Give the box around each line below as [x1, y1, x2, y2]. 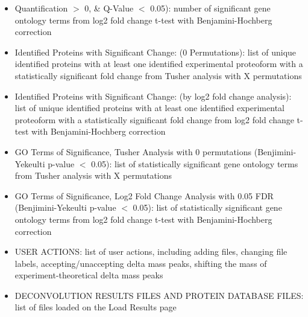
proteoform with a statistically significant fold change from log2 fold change [14, 113, 294, 126]
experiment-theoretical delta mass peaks [14, 269, 163, 281]
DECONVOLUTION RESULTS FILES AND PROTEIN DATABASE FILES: [14, 289, 304, 301]
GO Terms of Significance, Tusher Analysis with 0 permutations [14, 145, 252, 158]
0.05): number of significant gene [150, 2, 271, 14]
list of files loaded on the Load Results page [14, 301, 177, 313]
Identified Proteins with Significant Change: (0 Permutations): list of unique [14, 45, 297, 58]
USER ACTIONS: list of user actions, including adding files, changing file [14, 245, 288, 258]
